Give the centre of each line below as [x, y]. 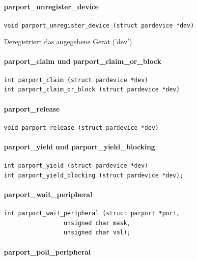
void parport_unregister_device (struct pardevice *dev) [99, 25]
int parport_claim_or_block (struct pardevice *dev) [92, 90]
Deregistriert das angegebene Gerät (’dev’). [69, 42]
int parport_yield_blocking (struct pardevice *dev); [94, 175]
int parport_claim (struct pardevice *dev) [76, 80]
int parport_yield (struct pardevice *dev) [76, 166]
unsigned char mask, [97, 223]
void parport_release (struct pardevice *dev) [81, 128]
